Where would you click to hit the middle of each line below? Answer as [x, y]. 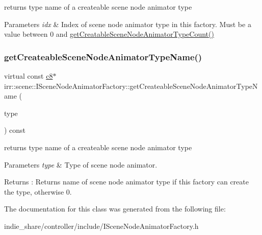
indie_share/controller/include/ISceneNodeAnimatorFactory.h [101, 226]
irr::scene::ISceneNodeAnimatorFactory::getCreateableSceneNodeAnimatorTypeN [131, 86]
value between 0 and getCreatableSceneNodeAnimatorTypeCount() [109, 34]
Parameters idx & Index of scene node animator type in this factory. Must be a [128, 24]
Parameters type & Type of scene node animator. [81, 164]
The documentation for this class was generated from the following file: [115, 209]
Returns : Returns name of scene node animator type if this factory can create [126, 182]
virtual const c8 [29, 76]
